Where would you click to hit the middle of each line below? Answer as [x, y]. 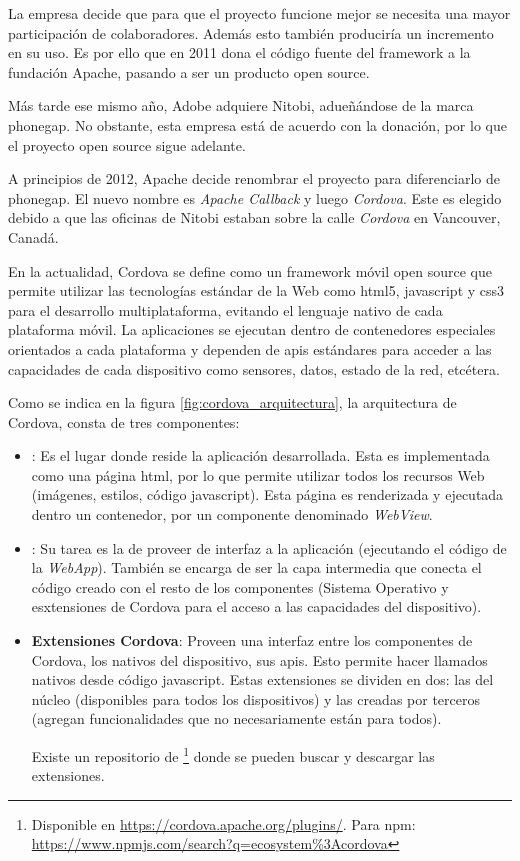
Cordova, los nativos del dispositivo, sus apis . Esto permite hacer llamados [259, 659]
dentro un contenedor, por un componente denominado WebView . [232, 514]
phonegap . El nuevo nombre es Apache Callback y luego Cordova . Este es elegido [255, 197]
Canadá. [33, 236]
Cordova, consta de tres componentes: [124, 421]
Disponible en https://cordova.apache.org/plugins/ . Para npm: [223, 823]
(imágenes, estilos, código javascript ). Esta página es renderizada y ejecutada [267, 494]
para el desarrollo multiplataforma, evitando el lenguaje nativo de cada [225, 309]
